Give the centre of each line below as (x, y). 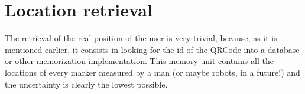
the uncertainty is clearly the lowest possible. (86, 84)
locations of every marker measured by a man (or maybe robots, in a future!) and (152, 72)
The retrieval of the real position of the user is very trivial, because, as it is (141, 38)
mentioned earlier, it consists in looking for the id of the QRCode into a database (152, 49)
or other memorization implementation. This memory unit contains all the (139, 61)
